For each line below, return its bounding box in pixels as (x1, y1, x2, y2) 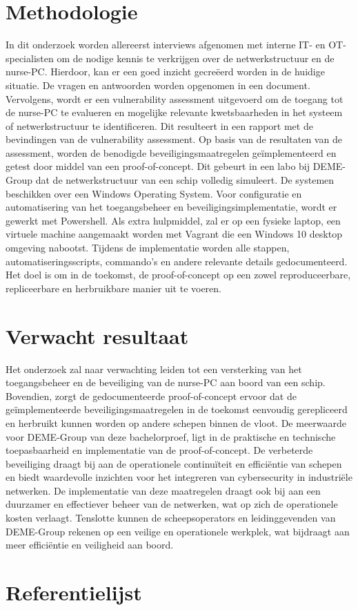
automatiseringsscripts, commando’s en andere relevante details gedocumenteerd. (6, 254, 348, 268)
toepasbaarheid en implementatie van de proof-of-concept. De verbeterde (6, 443, 313, 457)
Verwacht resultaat (6, 321, 189, 350)
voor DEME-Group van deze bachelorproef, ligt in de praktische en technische (6, 429, 336, 444)
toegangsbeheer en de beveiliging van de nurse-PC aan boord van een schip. (6, 375, 326, 390)
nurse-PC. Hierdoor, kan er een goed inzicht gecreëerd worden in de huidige (6, 64, 325, 79)
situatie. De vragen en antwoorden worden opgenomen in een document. (6, 77, 310, 92)
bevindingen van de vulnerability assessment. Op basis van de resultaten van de (6, 132, 342, 146)
